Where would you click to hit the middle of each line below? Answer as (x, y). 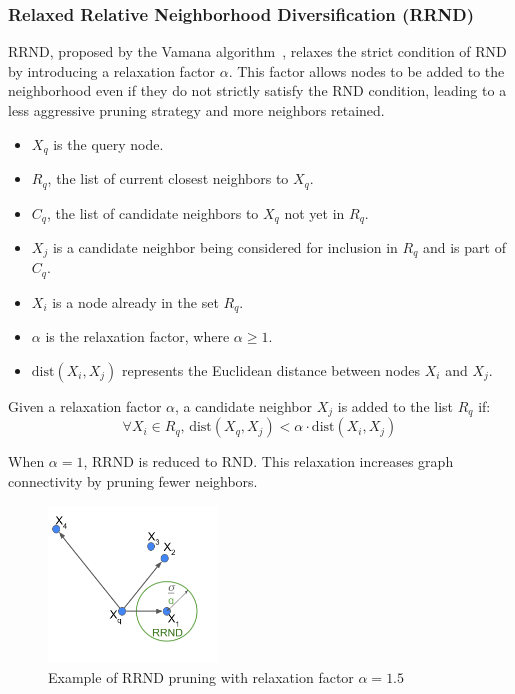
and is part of (464, 246)
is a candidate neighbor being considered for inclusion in (225, 246)
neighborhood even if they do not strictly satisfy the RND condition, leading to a (257, 90)
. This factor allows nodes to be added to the (366, 70)
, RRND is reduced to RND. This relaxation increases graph (268, 461)
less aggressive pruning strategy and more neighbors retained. (196, 110)
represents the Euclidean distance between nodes (271, 369)
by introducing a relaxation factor (112, 70)
